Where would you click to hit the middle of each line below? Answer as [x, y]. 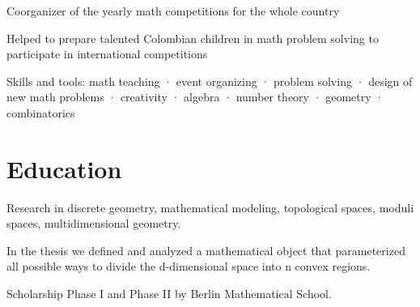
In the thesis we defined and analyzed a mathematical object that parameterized [206, 250]
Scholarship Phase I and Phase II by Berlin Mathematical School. [169, 294]
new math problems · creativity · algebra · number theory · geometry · [195, 97]
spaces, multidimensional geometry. [94, 223]
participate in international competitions [107, 54]
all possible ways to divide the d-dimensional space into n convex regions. [189, 266]
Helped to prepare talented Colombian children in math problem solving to [193, 38]
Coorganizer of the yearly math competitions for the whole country [173, 11]
